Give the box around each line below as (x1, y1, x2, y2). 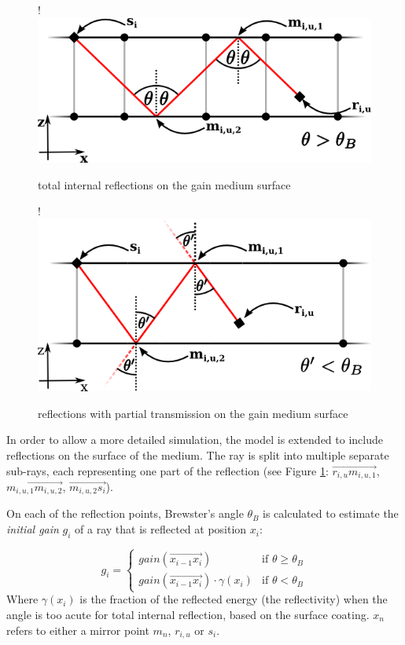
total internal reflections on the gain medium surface (38, 176, 291, 192)
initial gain (6, 521, 59, 537)
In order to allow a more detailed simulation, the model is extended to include (6, 431, 383, 448)
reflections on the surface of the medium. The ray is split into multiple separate (6, 446, 389, 463)
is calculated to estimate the (263, 505, 399, 522)
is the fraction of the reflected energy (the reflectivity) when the (79, 591, 388, 607)
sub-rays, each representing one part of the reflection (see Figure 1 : (6, 462, 329, 478)
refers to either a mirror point (6, 621, 149, 638)
